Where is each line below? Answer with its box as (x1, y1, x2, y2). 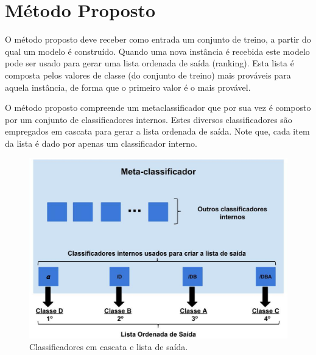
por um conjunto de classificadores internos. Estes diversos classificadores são (5, 113, 292, 125)
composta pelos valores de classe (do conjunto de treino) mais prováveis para (5, 68, 291, 81)
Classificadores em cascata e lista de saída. (29, 340, 188, 353)
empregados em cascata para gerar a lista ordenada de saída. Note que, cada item (5, 125, 310, 138)
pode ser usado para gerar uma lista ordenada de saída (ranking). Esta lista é (5, 57, 294, 69)
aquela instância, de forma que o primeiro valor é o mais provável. (5, 80, 251, 93)
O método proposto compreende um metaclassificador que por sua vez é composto (5, 101, 311, 114)
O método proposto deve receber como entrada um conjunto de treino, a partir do (5, 33, 311, 46)
